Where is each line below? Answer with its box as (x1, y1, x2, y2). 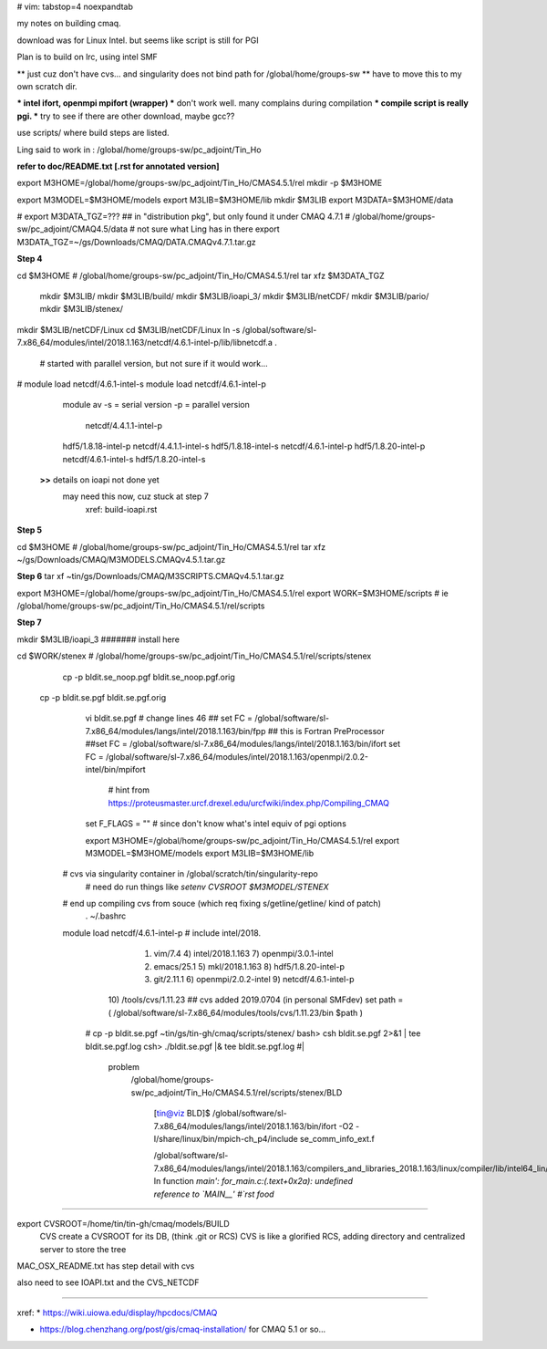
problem (108, 1062, 140, 1072)
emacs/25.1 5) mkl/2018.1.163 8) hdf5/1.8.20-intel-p (153, 960, 346, 971)
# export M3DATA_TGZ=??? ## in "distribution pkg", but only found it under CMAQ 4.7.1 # (16, 211, 351, 223)
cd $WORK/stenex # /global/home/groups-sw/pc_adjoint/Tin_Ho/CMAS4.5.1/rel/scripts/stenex (16, 650, 372, 661)
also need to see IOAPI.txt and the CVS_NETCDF (16, 1277, 200, 1288)
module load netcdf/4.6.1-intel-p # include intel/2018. (62, 927, 262, 939)
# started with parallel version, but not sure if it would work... (39, 358, 268, 368)
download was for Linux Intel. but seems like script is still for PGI (16, 35, 259, 46)
